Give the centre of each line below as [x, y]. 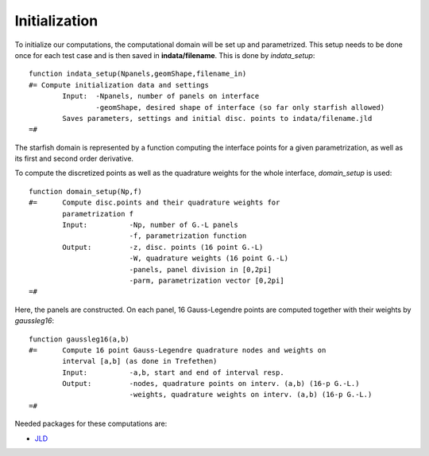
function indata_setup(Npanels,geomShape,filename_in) [138, 74]
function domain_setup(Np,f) [85, 191]
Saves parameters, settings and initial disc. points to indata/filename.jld [217, 118]
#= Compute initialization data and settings [119, 85]
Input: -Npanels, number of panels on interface [161, 96]
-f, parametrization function [188, 236]
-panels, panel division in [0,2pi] [200, 269]
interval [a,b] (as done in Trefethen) [140, 361]
